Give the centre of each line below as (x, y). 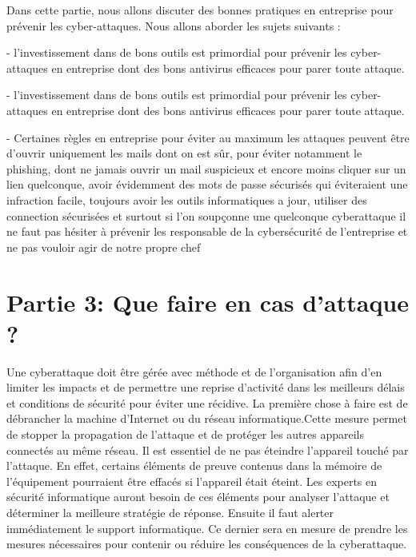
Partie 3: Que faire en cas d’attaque (208, 302)
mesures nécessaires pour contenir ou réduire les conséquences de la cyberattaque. (207, 544)
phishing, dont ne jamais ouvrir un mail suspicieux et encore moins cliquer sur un (206, 168)
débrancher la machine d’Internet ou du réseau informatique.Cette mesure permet (207, 418)
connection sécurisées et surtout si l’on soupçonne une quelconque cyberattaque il (206, 215)
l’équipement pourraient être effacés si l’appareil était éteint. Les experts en (192, 481)
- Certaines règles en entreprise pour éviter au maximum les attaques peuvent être (208, 137)
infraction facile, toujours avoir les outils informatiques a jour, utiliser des (187, 199)
